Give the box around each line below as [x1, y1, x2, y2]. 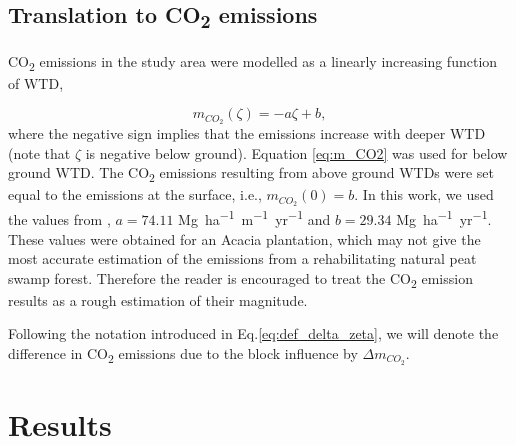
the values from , [8, 208, 111, 229]
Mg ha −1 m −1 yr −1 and [178, 206, 331, 229]
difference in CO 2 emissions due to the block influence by [8, 343, 358, 366]
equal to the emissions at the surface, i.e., [8, 184, 262, 205]
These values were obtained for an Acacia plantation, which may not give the [8, 228, 481, 249]
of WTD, [8, 72, 64, 93]
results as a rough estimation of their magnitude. [8, 289, 308, 310]
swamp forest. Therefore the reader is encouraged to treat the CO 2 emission [8, 267, 473, 291]
